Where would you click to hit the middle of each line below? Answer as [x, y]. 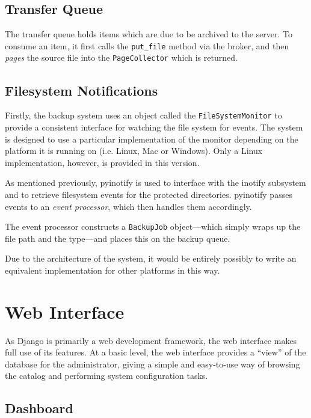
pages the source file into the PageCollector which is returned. [121, 57]
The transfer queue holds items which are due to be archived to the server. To [149, 34]
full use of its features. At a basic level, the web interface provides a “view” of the [155, 352]
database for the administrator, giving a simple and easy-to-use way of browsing [152, 364]
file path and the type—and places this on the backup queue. [118, 238]
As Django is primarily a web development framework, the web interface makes [151, 340]
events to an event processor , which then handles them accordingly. [128, 206]
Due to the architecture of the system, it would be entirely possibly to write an [151, 258]
